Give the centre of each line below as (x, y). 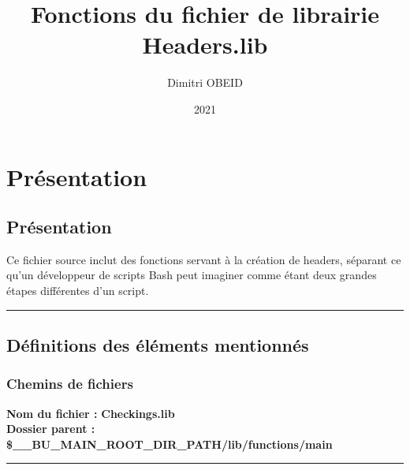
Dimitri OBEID (205, 82)
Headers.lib (205, 45)
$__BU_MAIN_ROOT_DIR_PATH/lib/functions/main (170, 444)
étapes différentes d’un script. (78, 291)
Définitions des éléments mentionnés (158, 345)
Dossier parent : (51, 429)
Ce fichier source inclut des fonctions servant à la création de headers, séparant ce (204, 259)
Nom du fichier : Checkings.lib (91, 413)
